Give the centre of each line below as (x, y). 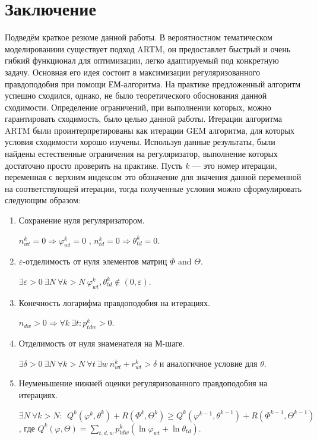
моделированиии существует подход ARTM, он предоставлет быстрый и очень (148, 48)
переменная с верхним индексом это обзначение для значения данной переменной (153, 177)
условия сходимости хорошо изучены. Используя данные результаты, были (140, 142)
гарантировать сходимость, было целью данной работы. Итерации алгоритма (144, 119)
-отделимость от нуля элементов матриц (95, 261)
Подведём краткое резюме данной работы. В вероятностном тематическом (139, 37)
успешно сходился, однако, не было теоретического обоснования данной (136, 95)
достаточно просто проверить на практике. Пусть (94, 165)
